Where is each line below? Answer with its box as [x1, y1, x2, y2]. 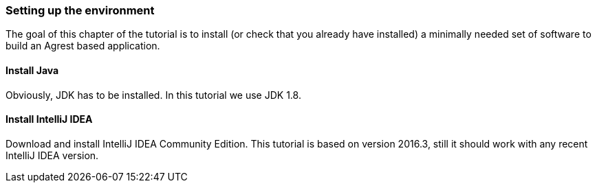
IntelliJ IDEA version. [6, 149, 99, 161]
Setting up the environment [6, 3, 155, 17]
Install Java [6, 64, 59, 76]
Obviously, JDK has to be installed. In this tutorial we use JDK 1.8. [6, 89, 301, 101]
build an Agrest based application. [6, 40, 160, 52]
